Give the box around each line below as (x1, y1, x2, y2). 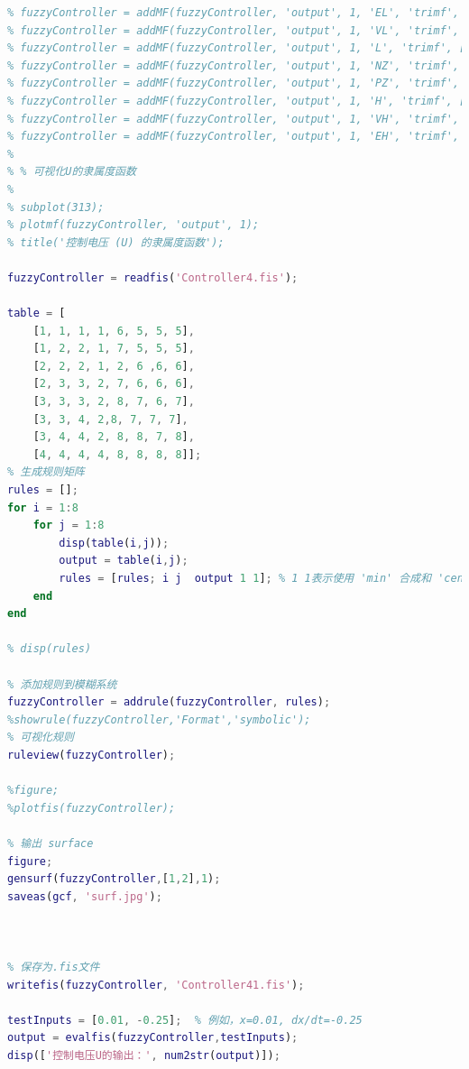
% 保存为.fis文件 (7, 961, 100, 974)
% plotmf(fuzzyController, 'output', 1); (7, 218, 260, 232)
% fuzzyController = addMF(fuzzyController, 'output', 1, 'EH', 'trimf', (7, 130, 460, 143)
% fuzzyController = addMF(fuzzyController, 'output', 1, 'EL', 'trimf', (7, 6, 460, 19)
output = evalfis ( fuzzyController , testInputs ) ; (7, 1031, 299, 1045)
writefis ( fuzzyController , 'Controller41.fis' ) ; (7, 978, 305, 991)
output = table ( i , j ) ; (59, 554, 189, 567)
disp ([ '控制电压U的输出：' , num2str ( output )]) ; (7, 1049, 280, 1063)
